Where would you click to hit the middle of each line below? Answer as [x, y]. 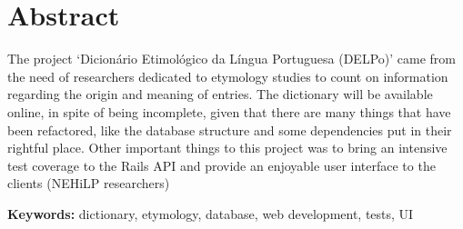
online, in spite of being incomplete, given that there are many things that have [229, 111]
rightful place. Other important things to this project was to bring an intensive [227, 148]
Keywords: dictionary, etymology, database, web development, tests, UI [211, 213]
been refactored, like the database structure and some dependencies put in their [230, 129]
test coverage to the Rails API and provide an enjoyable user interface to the [221, 165]
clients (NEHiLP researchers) [89, 183]
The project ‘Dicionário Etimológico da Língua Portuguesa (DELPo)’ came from [231, 59]
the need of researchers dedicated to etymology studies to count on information [228, 76]
